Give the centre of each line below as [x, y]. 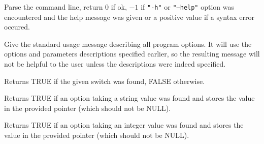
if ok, [119, 7]
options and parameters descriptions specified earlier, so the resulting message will [132, 54]
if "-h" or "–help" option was [188, 7]
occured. [17, 27]
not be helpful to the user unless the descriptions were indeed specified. [115, 64]
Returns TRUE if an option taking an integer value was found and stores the [124, 125]
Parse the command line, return [54, 7]
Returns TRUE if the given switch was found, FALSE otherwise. [105, 81]
